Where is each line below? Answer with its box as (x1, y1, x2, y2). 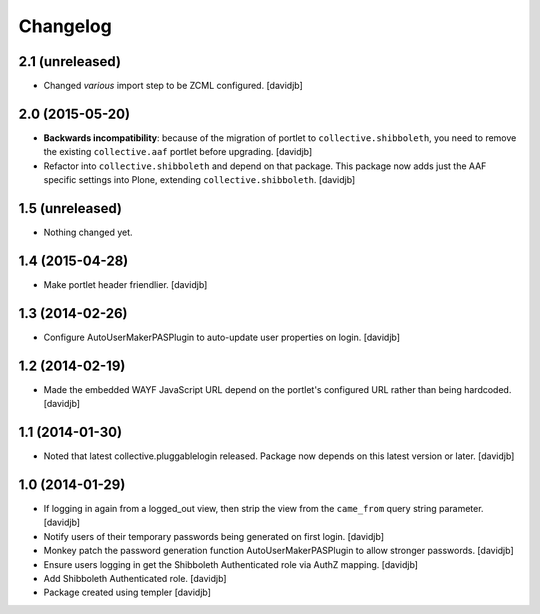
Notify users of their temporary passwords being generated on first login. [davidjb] (43, 530, 385, 542)
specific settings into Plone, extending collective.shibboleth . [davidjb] (43, 174, 356, 186)
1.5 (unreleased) (18, 200, 122, 217)
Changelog (18, 15, 112, 37)
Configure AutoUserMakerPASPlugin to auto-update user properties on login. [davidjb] (43, 331, 400, 343)
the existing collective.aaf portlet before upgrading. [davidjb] (43, 146, 313, 158)
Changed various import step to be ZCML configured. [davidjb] (43, 80, 304, 92)
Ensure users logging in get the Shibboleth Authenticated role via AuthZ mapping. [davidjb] (43, 558, 419, 570)
